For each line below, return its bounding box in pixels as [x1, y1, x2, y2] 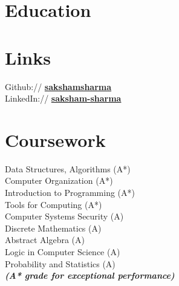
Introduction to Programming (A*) [5, 186, 135, 198]
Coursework [5, 127, 106, 152]
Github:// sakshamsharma [5, 80, 112, 93]
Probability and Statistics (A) [5, 257, 116, 270]
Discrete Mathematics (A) [5, 221, 102, 234]
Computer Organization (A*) [5, 174, 113, 187]
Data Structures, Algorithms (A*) [5, 162, 131, 175]
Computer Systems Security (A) [5, 210, 124, 223]
